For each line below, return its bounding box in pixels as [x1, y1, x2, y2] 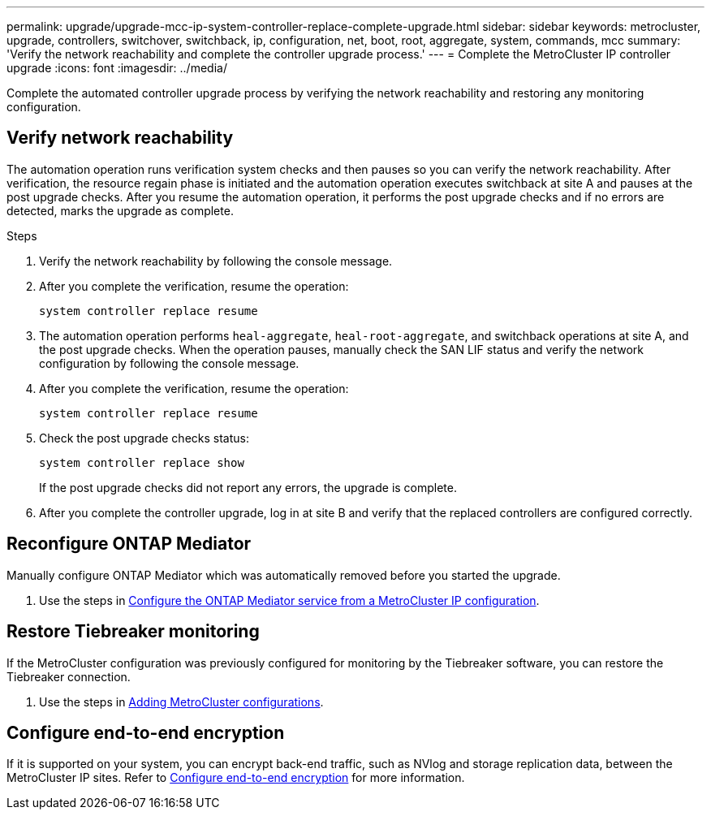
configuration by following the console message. [39, 356, 299, 370]
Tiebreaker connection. [6, 669, 131, 684]
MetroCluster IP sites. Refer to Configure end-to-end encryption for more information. [6, 771, 465, 785]
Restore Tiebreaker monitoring [6, 621, 260, 642]
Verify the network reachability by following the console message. [39, 253, 393, 268]
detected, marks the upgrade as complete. [6, 203, 234, 218]
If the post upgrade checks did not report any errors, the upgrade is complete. [39, 480, 458, 494]
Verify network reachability [6, 127, 234, 149]
